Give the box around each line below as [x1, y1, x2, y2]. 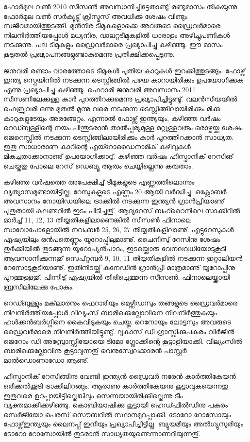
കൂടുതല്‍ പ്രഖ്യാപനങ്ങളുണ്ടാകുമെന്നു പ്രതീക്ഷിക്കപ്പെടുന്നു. [3, 49, 175, 59]
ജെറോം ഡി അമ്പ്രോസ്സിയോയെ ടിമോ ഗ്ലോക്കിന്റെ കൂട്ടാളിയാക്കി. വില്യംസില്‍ [3, 336, 242, 346]
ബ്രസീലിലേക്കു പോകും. [3, 281, 74, 291]
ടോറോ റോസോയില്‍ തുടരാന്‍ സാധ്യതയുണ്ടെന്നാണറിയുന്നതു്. [3, 428, 200, 438]
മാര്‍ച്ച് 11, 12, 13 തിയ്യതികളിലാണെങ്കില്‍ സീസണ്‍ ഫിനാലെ [3, 215, 192, 225]
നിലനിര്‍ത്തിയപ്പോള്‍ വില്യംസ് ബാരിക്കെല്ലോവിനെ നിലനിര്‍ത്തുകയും [3, 307, 217, 317]
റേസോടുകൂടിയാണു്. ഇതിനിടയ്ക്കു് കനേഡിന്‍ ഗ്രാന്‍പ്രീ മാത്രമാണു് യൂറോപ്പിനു [3, 262, 235, 272]
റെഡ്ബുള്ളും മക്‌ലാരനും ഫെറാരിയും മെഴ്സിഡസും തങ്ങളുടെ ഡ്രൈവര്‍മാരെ [3, 298, 238, 308]
